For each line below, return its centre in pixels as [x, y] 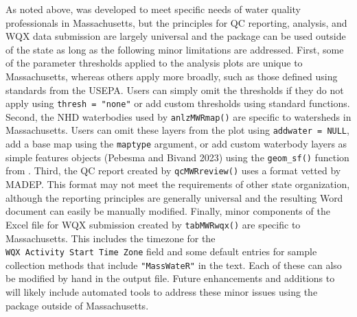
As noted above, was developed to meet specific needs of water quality [153, 9]
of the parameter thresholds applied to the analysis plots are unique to [154, 63]
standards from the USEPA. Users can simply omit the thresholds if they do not [175, 90]
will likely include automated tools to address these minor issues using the [162, 292]
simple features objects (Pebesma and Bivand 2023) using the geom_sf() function [177, 157]
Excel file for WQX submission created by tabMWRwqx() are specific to [153, 224]
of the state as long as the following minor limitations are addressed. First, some [175, 49]
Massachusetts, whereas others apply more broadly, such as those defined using [172, 76]
